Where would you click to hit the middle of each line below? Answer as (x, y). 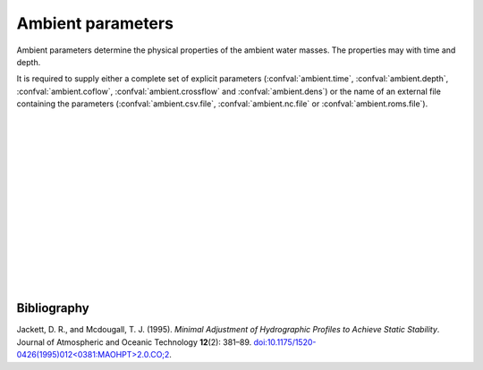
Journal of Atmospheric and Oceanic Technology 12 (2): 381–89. (134, 342)
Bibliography (53, 308)
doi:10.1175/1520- (285, 342)
